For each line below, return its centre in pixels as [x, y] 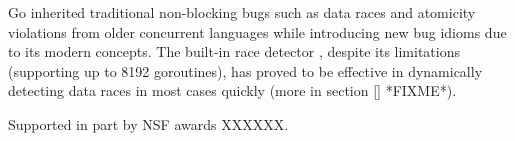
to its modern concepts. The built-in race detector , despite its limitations [234, 51]
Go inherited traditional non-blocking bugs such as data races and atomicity [242, 12]
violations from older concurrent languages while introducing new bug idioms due [257, 31]
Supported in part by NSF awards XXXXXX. [148, 123]
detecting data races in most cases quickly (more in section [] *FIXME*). [232, 90]
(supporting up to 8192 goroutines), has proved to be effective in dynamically [245, 70]
